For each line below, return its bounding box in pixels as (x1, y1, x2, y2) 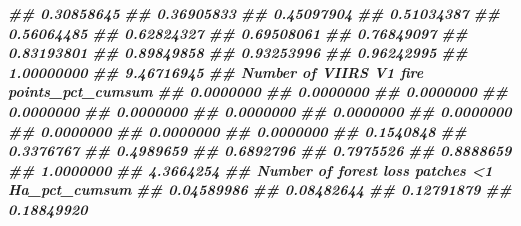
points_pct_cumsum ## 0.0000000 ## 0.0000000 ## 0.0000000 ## (8, 81, 508, 102)
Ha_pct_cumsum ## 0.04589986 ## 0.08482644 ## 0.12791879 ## (8, 179, 512, 200)
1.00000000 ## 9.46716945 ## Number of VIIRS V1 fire (8, 61, 424, 82)
